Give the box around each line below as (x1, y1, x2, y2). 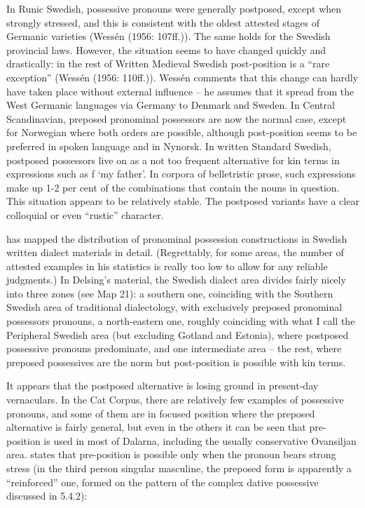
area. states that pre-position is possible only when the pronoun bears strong (6, 447, 336, 462)
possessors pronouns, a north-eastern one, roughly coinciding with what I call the (6, 314, 355, 328)
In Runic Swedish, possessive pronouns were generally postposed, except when (6, 1, 342, 15)
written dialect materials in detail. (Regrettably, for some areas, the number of (6, 245, 344, 260)
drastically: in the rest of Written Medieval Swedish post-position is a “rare (6, 56, 330, 71)
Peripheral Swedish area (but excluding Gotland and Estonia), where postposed (6, 327, 349, 342)
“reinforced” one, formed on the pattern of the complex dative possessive (6, 474, 319, 489)
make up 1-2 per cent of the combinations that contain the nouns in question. (6, 180, 340, 194)
